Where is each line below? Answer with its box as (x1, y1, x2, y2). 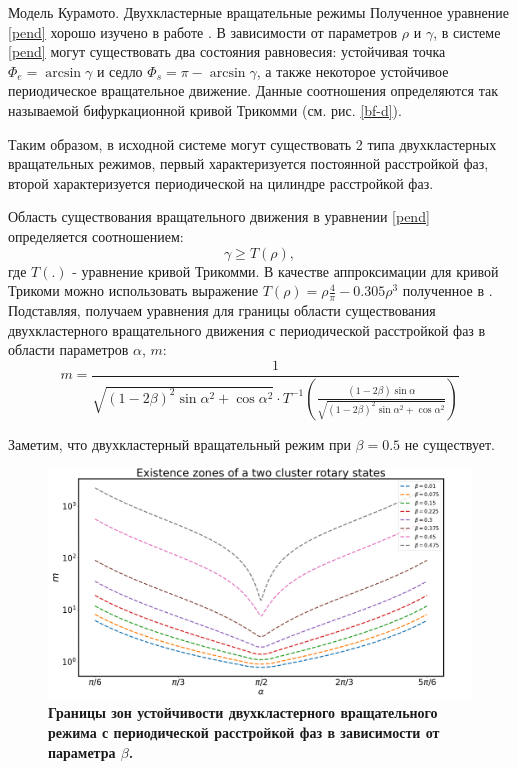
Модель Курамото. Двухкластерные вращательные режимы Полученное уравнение (8, 2, 509, 22)
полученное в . (402, 280, 493, 301)
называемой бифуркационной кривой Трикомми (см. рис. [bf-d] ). (8, 99, 402, 120)
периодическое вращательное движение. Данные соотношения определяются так (8, 80, 498, 101)
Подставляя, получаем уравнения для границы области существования (8, 299, 436, 320)
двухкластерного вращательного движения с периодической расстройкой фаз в (8, 319, 486, 340)
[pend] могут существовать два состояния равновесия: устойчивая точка (8, 41, 446, 62)
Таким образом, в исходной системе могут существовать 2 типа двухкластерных (8, 133, 497, 154)
